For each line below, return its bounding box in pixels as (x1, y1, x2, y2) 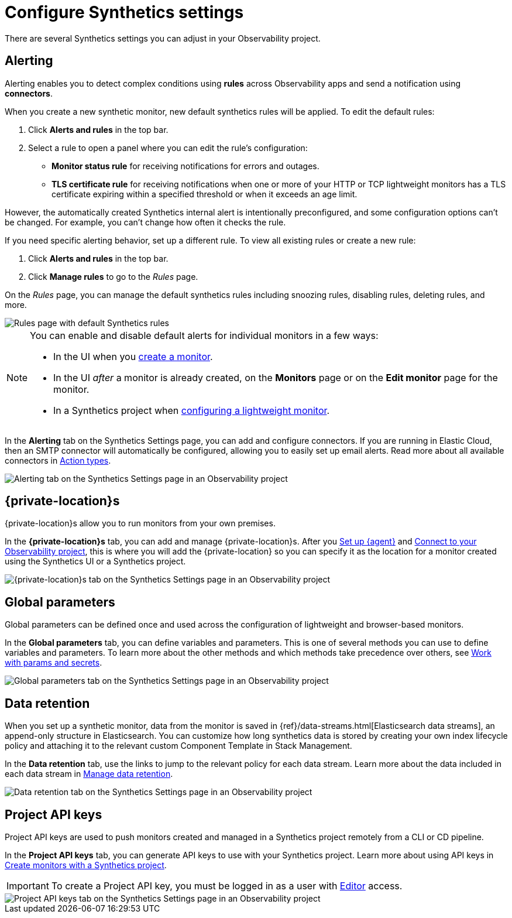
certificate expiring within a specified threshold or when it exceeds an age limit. (51, 189, 358, 199)
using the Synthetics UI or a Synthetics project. (5, 556, 186, 567)
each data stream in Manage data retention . (5, 769, 173, 779)
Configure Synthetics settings (5, 2, 244, 22)
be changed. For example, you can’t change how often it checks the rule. (5, 217, 286, 227)
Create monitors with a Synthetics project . (5, 859, 167, 870)
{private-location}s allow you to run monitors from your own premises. (5, 518, 276, 529)
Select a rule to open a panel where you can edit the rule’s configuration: (28, 142, 308, 153)
